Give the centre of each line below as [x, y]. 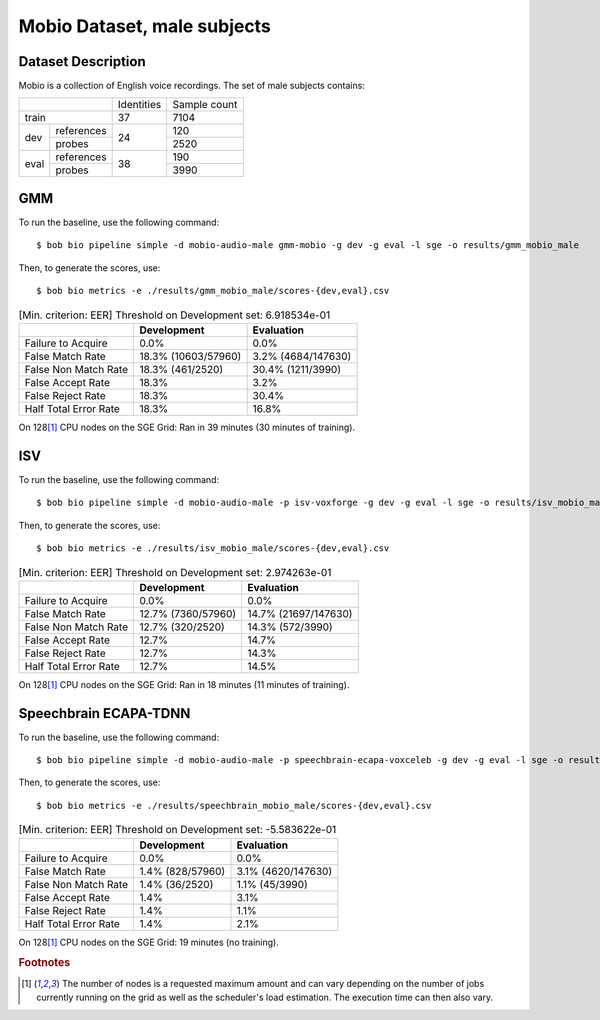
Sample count [205, 105]
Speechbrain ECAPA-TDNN [104, 713]
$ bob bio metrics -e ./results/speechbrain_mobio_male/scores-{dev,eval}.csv [234, 805]
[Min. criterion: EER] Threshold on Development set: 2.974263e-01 [175, 572]
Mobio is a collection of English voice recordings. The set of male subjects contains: [191, 86]
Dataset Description [82, 61]
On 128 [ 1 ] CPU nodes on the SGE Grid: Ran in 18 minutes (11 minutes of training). [184, 684]
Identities [139, 105]
